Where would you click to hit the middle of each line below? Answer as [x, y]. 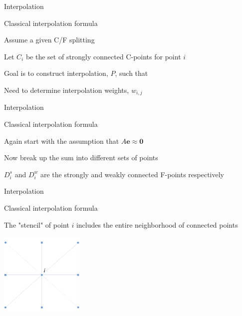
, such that [131, 73]
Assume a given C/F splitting [49, 40]
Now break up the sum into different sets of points [81, 158]
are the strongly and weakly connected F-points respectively [132, 174]
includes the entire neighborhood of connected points [157, 224]
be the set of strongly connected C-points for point [103, 56]
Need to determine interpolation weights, [67, 90]
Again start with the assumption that [62, 141]
